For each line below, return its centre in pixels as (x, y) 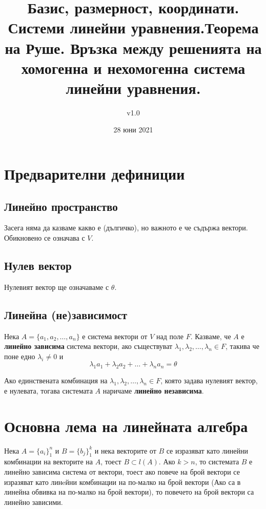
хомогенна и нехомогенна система (133, 67)
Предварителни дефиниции (95, 174)
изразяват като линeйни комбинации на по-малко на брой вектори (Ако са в (122, 482)
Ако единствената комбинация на (56, 380)
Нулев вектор (38, 266)
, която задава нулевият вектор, (209, 380)
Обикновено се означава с (45, 238)
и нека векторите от (125, 450)
